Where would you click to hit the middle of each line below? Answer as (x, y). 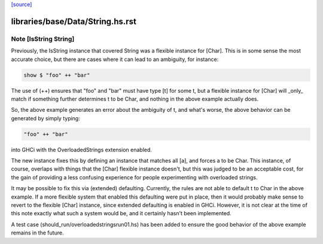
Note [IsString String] (43, 39)
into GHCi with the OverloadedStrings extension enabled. (82, 150)
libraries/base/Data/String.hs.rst (74, 21)
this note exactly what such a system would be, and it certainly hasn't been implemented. (121, 213)
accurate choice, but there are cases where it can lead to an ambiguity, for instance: (115, 59)
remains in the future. (37, 233)
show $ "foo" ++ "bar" (57, 75)
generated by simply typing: (45, 118)
